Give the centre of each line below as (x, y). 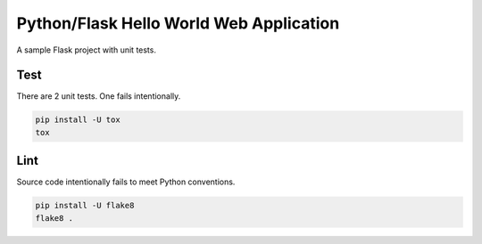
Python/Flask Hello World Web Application (178, 23)
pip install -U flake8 (85, 206)
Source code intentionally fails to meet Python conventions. (126, 182)
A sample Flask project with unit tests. (86, 50)
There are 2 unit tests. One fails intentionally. (99, 96)
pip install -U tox (78, 120)
